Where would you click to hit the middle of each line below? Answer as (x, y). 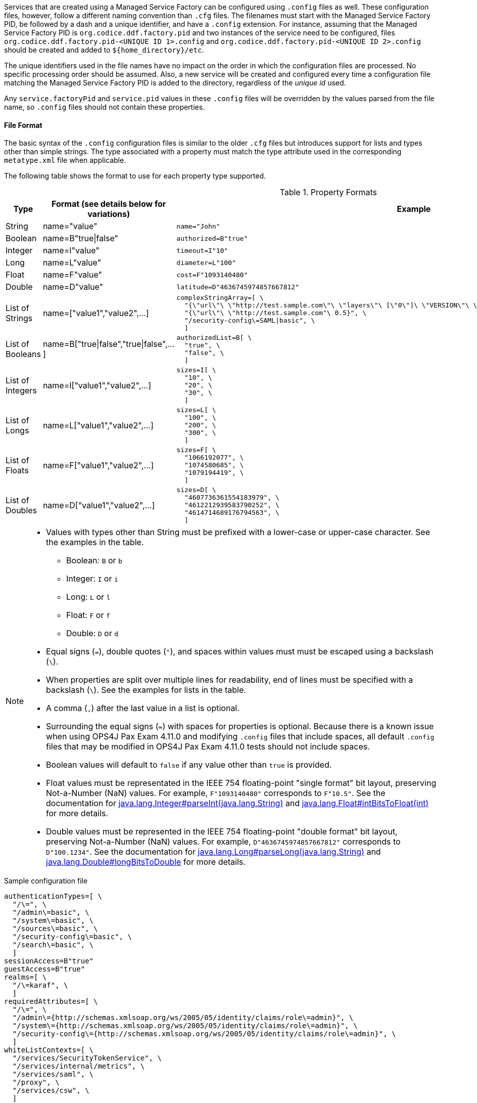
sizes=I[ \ (196, 370)
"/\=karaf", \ (40, 985)
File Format (23, 125)
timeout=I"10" (202, 250)
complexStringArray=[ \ (220, 298)
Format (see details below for (109, 204)
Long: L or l (88, 597)
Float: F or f (88, 615)
